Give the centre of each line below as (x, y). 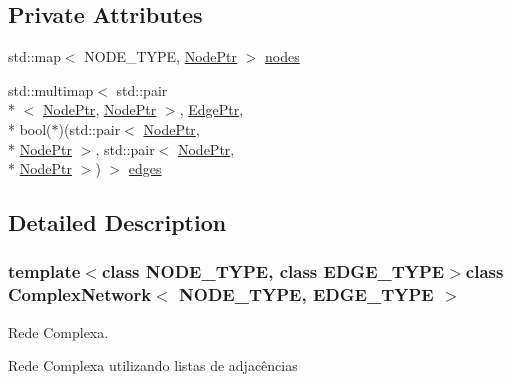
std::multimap (51, 89)
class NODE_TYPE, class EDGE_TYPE (273, 271)
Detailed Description (117, 222)
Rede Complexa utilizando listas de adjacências (153, 365)
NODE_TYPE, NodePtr (161, 56)
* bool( (30, 128)
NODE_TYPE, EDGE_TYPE (306, 294)
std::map (34, 56)
